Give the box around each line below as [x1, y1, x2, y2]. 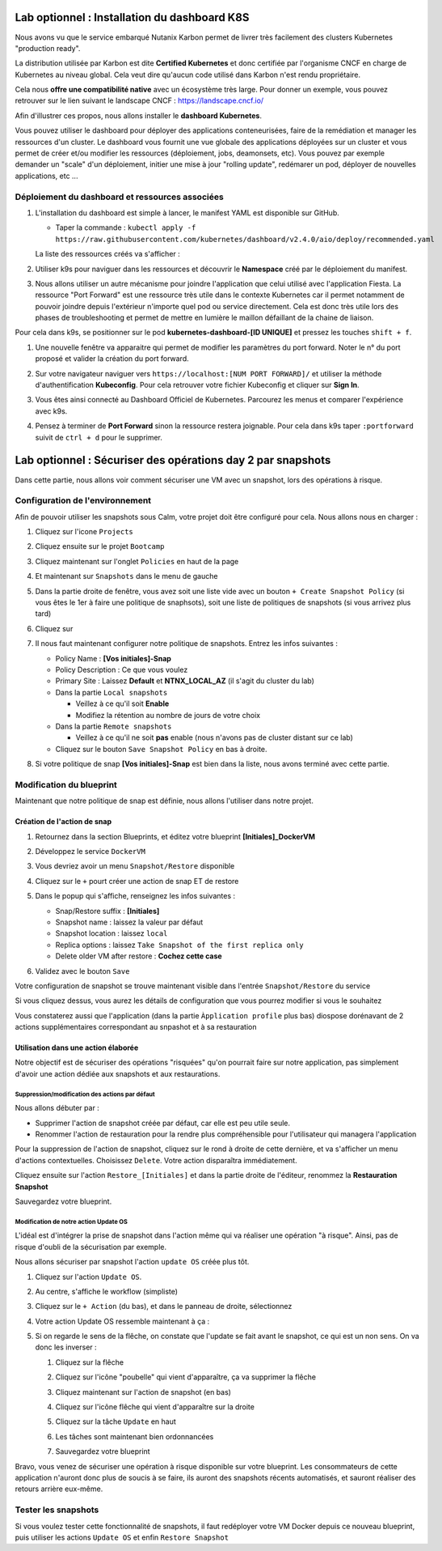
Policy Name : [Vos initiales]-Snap [55, 653, 171, 663]
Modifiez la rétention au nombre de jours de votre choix [75, 710, 261, 720]
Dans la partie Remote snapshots [55, 721, 172, 731]
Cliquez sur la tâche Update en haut [55, 1417, 177, 1426]
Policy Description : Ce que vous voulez [55, 665, 188, 674]
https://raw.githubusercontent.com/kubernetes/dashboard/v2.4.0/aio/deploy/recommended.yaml [55, 235, 436, 244]
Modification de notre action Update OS [15, 1217, 128, 1226]
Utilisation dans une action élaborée [15, 1043, 139, 1052]
